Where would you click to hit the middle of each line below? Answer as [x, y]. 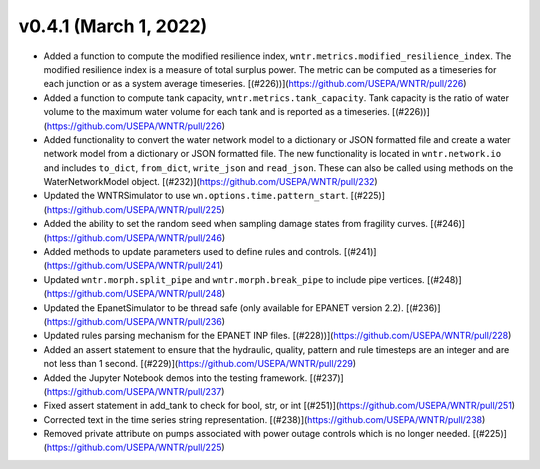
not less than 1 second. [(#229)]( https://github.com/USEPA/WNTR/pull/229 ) [200, 364]
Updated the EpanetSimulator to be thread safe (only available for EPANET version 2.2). [223, 307]
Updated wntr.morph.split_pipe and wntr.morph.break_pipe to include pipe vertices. [234, 279]
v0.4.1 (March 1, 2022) [113, 26]
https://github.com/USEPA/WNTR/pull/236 [134, 321]
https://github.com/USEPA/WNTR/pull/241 [133, 266]
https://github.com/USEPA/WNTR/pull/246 [134, 237]
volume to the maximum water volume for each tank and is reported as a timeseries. [216, 112]
